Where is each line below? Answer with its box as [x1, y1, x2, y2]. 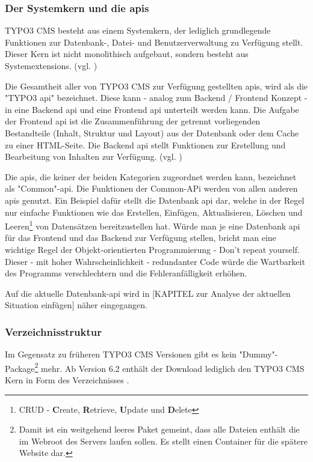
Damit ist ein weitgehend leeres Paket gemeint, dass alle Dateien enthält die [19, 423, 300, 436]
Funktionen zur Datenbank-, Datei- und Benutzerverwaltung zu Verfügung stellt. [5, 35, 303, 48]
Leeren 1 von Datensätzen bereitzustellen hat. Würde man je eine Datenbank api [5, 218, 300, 232]
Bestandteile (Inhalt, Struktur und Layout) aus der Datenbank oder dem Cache [5, 126, 299, 139]
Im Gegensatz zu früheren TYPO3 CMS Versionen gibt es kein [5, 348, 237, 360]
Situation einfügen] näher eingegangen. [5, 299, 147, 311]
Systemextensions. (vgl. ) [5, 59, 98, 71]
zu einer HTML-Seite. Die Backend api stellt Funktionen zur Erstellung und [5, 138, 286, 151]
